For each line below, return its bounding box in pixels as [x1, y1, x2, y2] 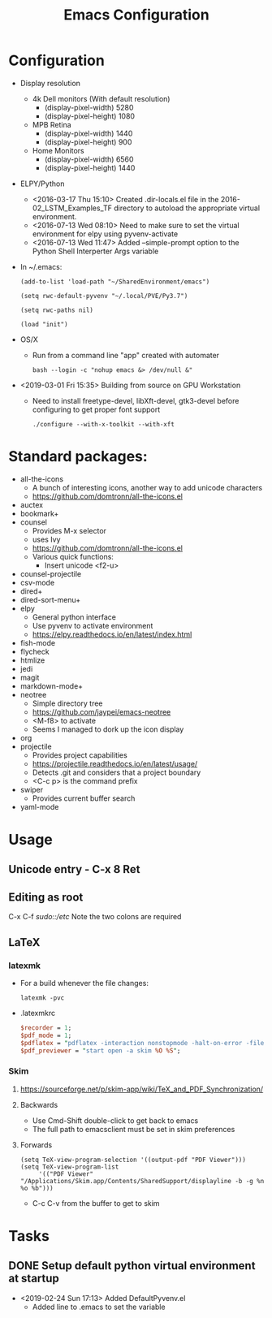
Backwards [19, 1100, 58, 1109]
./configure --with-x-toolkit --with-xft [32, 420, 175, 428]
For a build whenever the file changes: [19, 978, 149, 987]
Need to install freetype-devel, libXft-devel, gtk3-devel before [32, 395, 240, 405]
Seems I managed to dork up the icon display [32, 724, 184, 734]
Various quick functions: [32, 551, 114, 561]
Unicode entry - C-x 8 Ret [8, 862, 140, 876]
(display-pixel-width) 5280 [44, 102, 134, 112]
